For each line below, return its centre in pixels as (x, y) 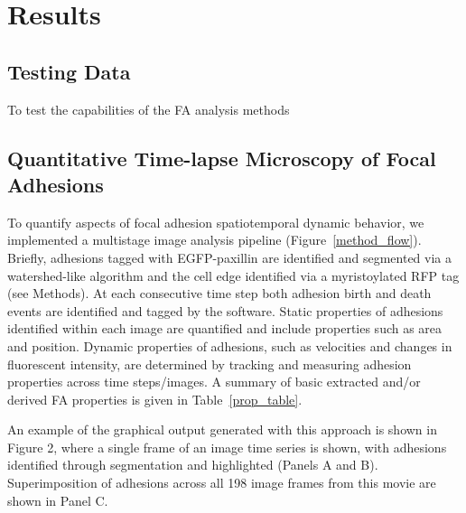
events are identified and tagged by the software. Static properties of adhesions (225, 310)
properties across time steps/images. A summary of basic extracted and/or (214, 382)
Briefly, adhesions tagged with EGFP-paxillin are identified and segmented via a (229, 257)
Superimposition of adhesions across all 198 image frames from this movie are (222, 483)
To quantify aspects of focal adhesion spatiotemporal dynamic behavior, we (216, 222)
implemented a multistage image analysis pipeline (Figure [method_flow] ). (214, 240)
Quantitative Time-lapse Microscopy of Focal (222, 158)
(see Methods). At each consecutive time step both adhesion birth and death (219, 293)
